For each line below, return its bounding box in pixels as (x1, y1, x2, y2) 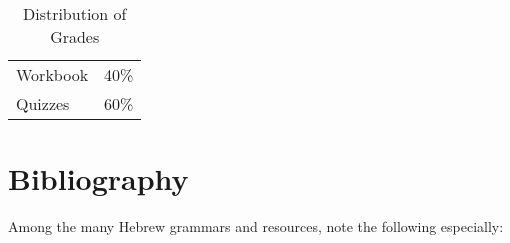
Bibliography (8, 158, 189, 199)
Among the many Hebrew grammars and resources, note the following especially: (8, 216, 504, 237)
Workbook (16, 63, 89, 86)
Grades (50, 25, 100, 48)
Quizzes (16, 92, 70, 115)
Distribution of (22, 2, 127, 25)
